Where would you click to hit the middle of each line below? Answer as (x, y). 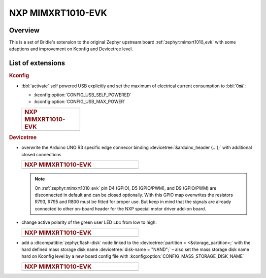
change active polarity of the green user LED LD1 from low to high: (89, 222)
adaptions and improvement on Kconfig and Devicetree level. (71, 49)
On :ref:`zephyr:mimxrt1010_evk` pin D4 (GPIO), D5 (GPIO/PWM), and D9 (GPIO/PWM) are (126, 188)
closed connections (41, 154)
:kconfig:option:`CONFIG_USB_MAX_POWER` (80, 102)
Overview (24, 30)
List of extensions (37, 63)
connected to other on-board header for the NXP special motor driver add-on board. (120, 208)
